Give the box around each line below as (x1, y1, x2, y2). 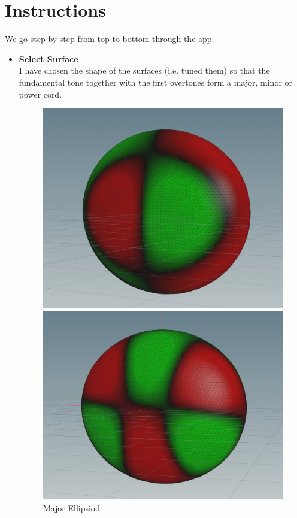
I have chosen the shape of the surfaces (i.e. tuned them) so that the (19, 64, 270, 77)
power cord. (19, 87, 62, 100)
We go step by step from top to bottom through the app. (5, 32, 214, 45)
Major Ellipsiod (43, 501, 101, 514)
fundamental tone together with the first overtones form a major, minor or (19, 75, 293, 88)
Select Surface (19, 52, 78, 65)
